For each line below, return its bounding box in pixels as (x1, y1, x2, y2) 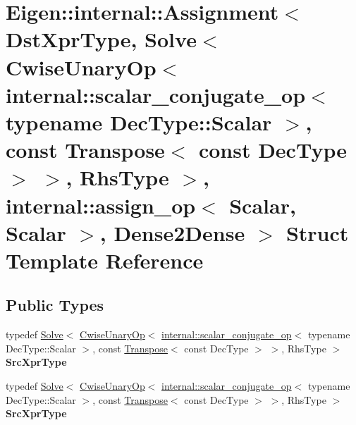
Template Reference (6, 245, 204, 274)
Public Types (6, 294, 104, 316)
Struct (286, 218, 349, 247)
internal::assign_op (6, 190, 196, 219)
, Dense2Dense (99, 218, 245, 247)
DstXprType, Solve (6, 25, 197, 54)
